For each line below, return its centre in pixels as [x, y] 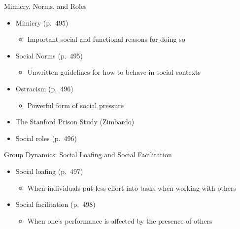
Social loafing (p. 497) [49, 171]
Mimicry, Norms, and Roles [45, 6]
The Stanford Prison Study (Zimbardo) [75, 122]
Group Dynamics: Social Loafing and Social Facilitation [88, 155]
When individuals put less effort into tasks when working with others [132, 187]
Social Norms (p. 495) [49, 55]
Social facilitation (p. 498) [55, 204]
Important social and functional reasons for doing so [106, 39]
